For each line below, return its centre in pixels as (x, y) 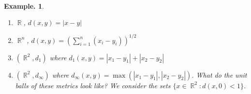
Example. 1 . (24, 6)
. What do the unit (219, 74)
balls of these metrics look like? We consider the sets (93, 85)
